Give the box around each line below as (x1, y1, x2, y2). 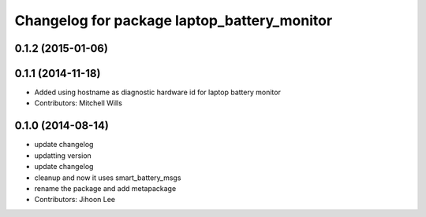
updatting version (34, 150, 92, 160)
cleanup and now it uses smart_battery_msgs (34, 173, 181, 182)
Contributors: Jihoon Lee (34, 195, 116, 204)
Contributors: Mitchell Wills (34, 98, 122, 108)
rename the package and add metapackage (34, 183, 177, 193)
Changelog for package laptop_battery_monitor (14, 12, 333, 29)
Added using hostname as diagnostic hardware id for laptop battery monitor (34, 87, 282, 97)
